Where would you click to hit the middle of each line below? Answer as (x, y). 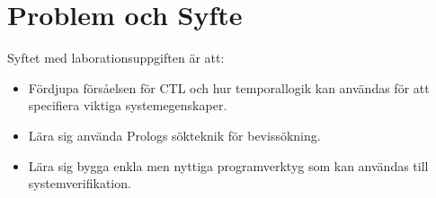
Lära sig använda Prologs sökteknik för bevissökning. (174, 135)
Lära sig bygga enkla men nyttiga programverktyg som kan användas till (228, 165)
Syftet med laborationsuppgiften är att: (116, 58)
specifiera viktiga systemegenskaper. (128, 105)
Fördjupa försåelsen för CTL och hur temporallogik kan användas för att (229, 87)
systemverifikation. (80, 183)
